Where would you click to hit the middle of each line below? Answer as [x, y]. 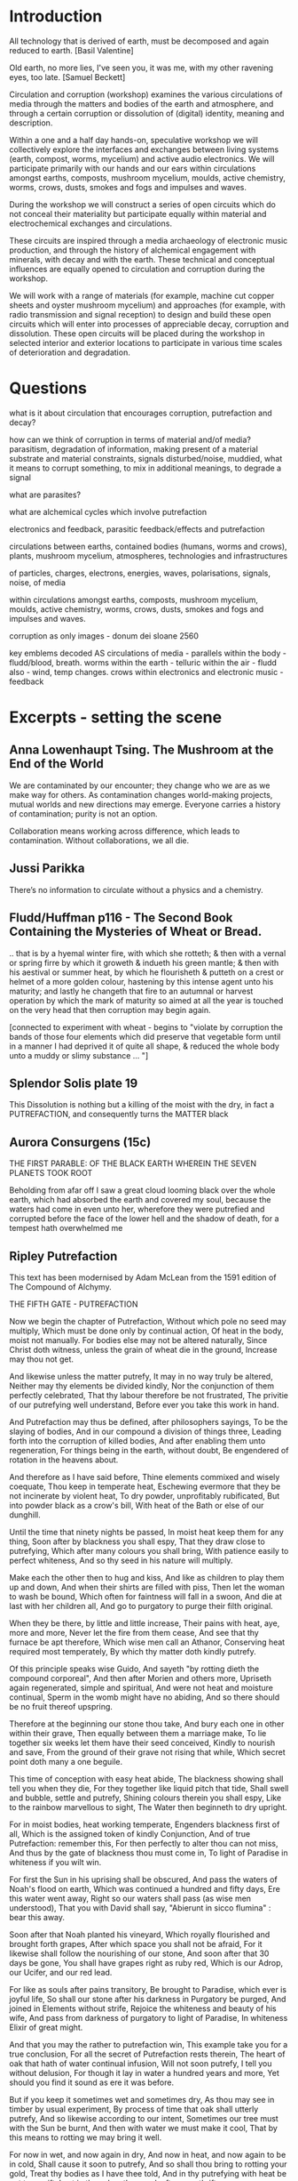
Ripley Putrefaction [63, 1256]
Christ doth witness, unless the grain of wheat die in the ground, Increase [143, 1349]
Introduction [56, 16]
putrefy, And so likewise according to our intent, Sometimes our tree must [144, 2118]
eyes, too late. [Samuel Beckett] [67, 76]
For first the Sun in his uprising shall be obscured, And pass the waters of [143, 1879]
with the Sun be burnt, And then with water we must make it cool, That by [143, 2128]
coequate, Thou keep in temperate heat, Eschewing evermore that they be [145, 1486]
